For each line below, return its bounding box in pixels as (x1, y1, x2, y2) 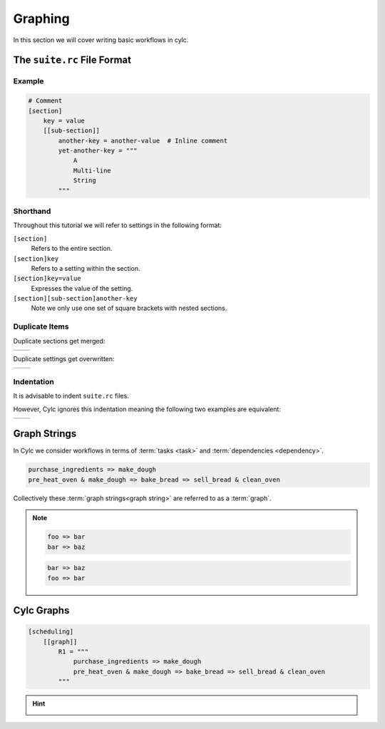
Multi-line (73, 166, 112, 175)
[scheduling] (28, 628, 74, 636)
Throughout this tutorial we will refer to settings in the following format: (13, 221, 222, 229)
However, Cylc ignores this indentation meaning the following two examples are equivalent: (13, 405, 282, 413)
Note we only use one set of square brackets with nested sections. (31, 304, 227, 313)
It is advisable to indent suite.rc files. (13, 392, 130, 400)
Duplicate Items (13, 321, 69, 331)
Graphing (13, 11, 71, 26)
